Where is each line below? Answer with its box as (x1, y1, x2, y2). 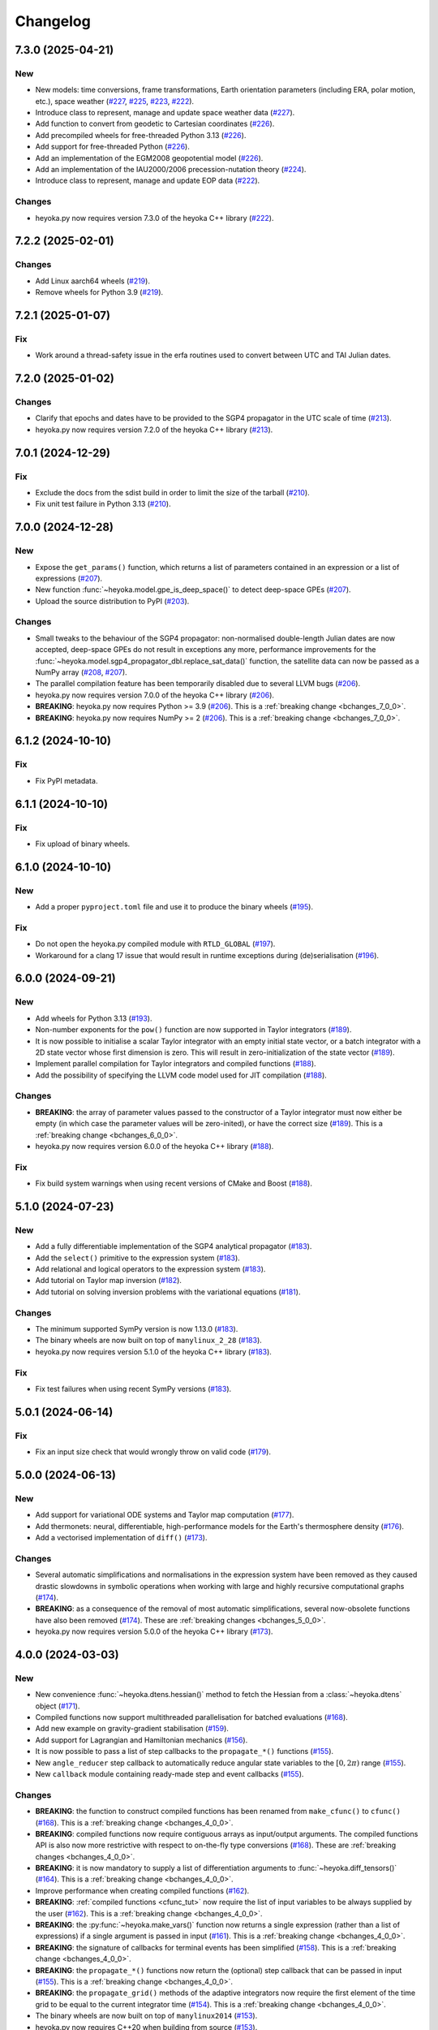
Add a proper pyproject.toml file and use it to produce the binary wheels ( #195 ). (35, 902, 314, 912)
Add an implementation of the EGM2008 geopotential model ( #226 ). (35, 153, 264, 162)
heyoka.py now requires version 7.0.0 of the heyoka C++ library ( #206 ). (35, 690, 275, 700)
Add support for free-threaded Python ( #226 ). (35, 142, 190, 152)
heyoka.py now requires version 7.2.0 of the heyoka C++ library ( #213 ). (35, 425, 273, 434)
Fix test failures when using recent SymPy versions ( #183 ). (35, 1384, 232, 1393)
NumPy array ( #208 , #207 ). (35, 667, 127, 677)
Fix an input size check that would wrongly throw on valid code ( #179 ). (35, 1447, 272, 1457)
